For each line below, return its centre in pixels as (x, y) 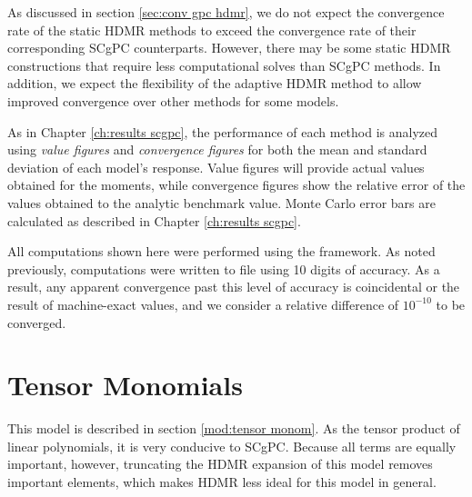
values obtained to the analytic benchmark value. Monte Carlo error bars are (221, 202)
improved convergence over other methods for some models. (173, 100)
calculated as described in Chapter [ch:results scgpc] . (154, 220)
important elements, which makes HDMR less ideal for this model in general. (222, 482)
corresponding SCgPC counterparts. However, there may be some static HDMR (229, 48)
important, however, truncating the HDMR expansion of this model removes (220, 464)
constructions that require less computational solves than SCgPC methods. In (224, 65)
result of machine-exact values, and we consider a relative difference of (203, 304)
